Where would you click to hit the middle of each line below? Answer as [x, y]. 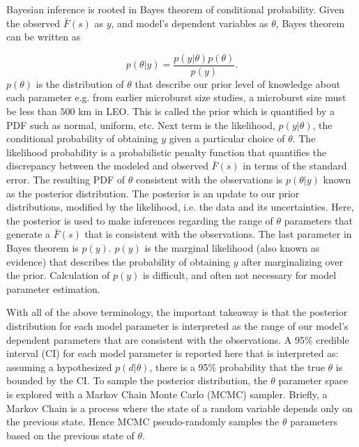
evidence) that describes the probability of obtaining [119, 261]
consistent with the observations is [209, 179]
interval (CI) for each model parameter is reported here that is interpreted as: [173, 353]
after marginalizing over [292, 261]
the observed [33, 23]
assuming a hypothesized [59, 366]
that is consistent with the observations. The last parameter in [218, 234]
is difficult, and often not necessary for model [239, 275]
